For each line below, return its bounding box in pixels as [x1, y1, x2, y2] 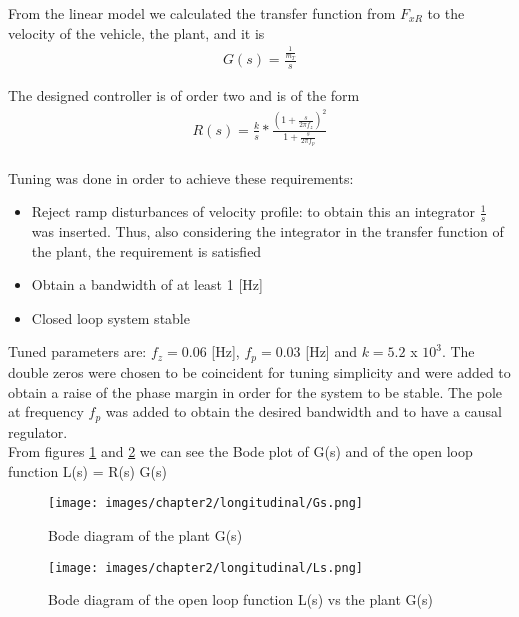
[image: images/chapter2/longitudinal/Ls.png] [48, 560, 363, 575]
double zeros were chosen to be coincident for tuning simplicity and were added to [8, 361, 511, 382]
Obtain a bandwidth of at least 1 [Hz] [31, 274, 263, 295]
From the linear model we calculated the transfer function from [8, 3, 396, 23]
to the [427, 3, 465, 23]
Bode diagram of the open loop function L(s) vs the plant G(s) [48, 589, 433, 610]
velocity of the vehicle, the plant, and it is [8, 22, 265, 43]
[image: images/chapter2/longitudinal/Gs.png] [48, 496, 363, 511]
